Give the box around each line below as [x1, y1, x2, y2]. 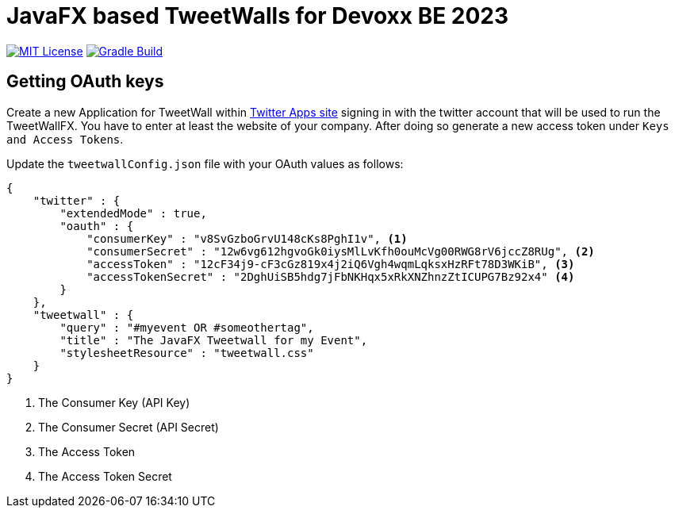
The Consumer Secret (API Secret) [38, 420, 219, 434]
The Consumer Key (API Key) [38, 395, 190, 409]
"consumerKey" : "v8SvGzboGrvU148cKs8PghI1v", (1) [86, 232, 408, 245]
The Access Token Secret [38, 469, 172, 483]
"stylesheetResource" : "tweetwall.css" [59, 346, 314, 359]
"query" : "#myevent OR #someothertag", [59, 320, 314, 334]
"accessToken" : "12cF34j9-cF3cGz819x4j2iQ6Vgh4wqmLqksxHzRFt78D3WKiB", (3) [86, 257, 575, 270]
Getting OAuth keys [6, 71, 164, 92]
